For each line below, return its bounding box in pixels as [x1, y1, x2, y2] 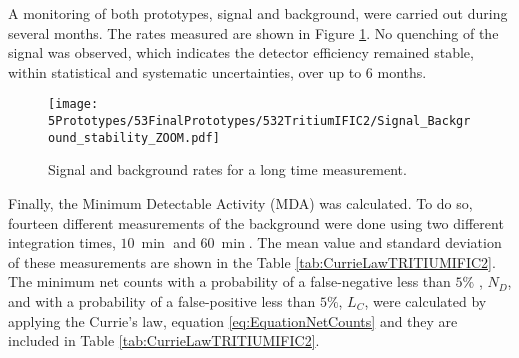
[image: [48, 97, 99, 112]
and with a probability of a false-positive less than [8, 290, 316, 311]
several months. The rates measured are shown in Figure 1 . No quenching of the [8, 22, 499, 43]
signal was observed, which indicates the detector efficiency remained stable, [8, 42, 474, 63]
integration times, [8, 232, 116, 253]
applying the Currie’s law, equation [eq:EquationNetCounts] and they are [8, 310, 458, 331]
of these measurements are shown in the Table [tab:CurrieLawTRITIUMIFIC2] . [8, 251, 496, 272]
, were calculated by [364, 290, 487, 311]
